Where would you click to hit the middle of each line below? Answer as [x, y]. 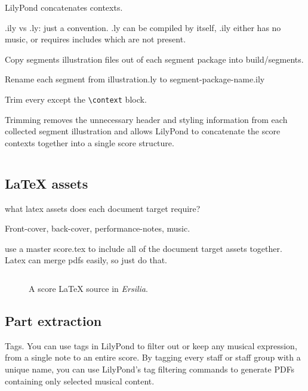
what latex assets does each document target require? [103, 208]
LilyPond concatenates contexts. [64, 7]
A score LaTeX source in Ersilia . [88, 288]
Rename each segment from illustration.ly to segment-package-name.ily [135, 79]
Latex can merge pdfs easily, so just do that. [86, 260]
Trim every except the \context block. [76, 99]
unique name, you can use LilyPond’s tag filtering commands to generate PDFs [150, 369]
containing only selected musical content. [80, 381]
